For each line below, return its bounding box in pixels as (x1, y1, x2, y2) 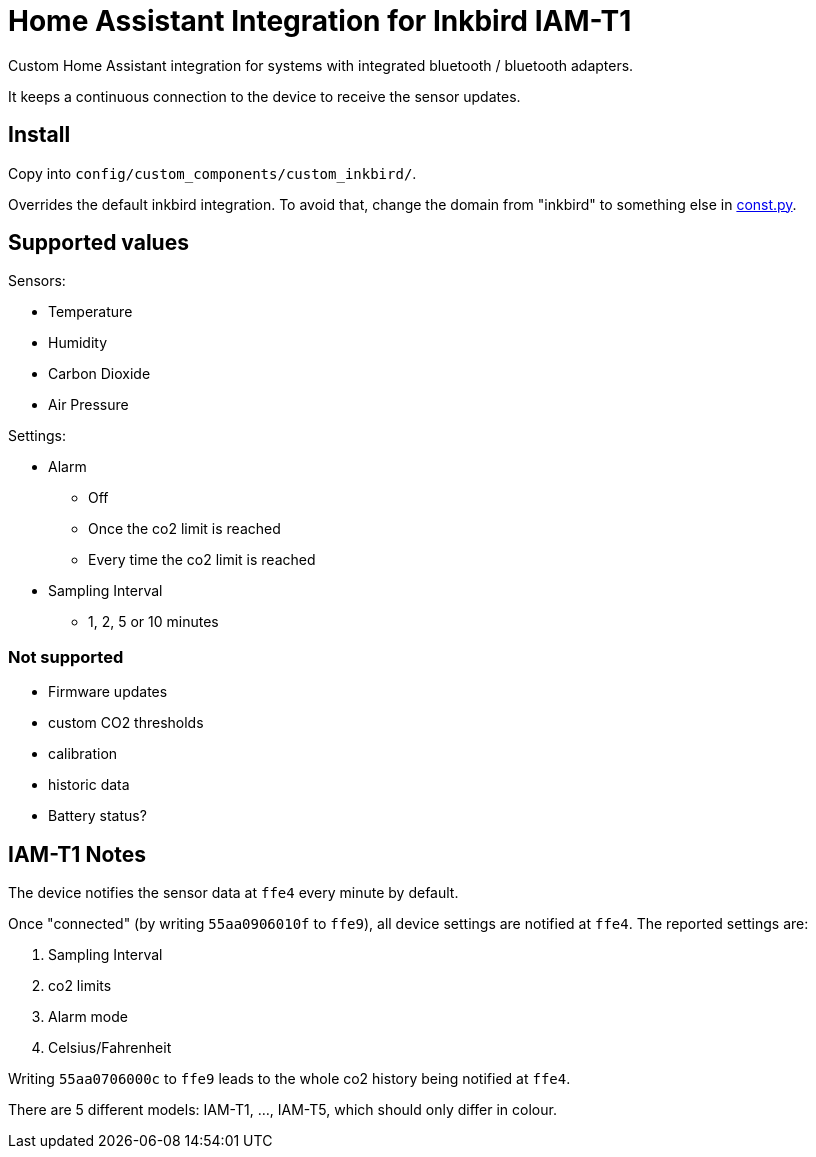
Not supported (8, 646, 124, 667)
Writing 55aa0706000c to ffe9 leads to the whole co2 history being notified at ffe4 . (8, 1070, 571, 1088)
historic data (48, 776, 130, 794)
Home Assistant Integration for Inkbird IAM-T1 (8, 4, 632, 38)
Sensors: (8, 272, 66, 290)
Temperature (48, 303, 133, 321)
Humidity (48, 334, 108, 352)
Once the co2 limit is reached (88, 520, 281, 538)
